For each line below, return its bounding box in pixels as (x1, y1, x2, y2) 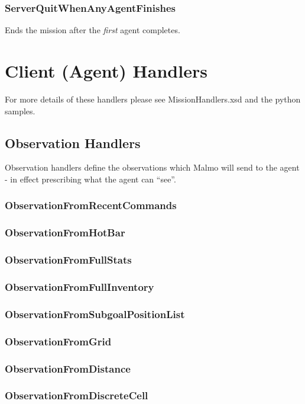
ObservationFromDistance (5, 361, 131, 376)
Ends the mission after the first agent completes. (5, 24, 180, 36)
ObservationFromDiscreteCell (5, 388, 148, 403)
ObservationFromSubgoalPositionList (5, 306, 185, 321)
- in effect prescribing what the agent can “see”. (5, 172, 176, 185)
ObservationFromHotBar (5, 225, 125, 240)
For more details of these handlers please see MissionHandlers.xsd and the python (5, 92, 301, 105)
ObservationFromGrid (5, 334, 112, 348)
